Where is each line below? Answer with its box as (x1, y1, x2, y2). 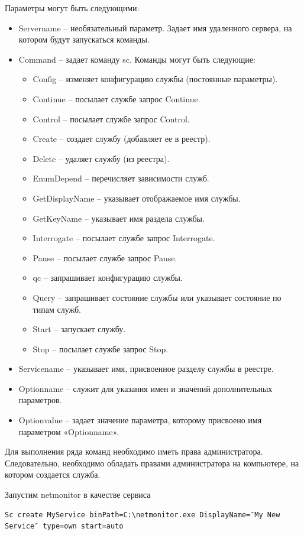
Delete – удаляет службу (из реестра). (33, 152, 170, 164)
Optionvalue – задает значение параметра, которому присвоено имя (18, 414, 262, 426)
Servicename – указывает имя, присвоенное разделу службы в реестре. (18, 362, 274, 375)
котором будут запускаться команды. (18, 33, 150, 46)
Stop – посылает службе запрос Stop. (33, 342, 169, 355)
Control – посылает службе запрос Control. (33, 112, 190, 125)
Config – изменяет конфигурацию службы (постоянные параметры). (33, 73, 278, 85)
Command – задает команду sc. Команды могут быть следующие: (18, 53, 256, 65)
